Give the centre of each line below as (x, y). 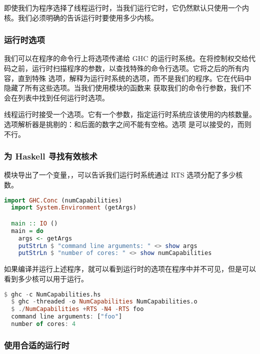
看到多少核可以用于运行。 (46, 278)
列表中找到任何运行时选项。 (63, 97)
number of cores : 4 (43, 324)
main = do (27, 231)
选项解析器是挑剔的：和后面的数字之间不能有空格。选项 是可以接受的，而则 (128, 124)
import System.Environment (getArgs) (74, 208)
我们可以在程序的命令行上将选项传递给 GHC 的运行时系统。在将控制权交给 (126, 58)
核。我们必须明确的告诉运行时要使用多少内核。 (81, 17)
